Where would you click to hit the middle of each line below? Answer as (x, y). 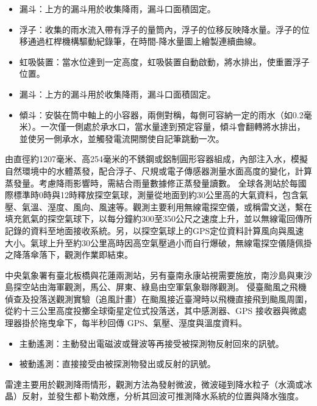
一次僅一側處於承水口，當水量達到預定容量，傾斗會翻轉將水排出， (173, 126)
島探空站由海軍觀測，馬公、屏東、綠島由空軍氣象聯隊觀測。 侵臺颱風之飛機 (156, 287)
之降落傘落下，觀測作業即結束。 (69, 255)
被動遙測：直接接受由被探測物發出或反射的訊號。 (117, 364)
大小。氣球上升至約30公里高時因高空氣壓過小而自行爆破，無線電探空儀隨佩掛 (158, 242)
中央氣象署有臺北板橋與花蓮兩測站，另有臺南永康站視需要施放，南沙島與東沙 (158, 275)
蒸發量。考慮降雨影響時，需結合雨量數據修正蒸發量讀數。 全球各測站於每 (151, 183)
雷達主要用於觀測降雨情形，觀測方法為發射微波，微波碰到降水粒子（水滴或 (154, 384)
